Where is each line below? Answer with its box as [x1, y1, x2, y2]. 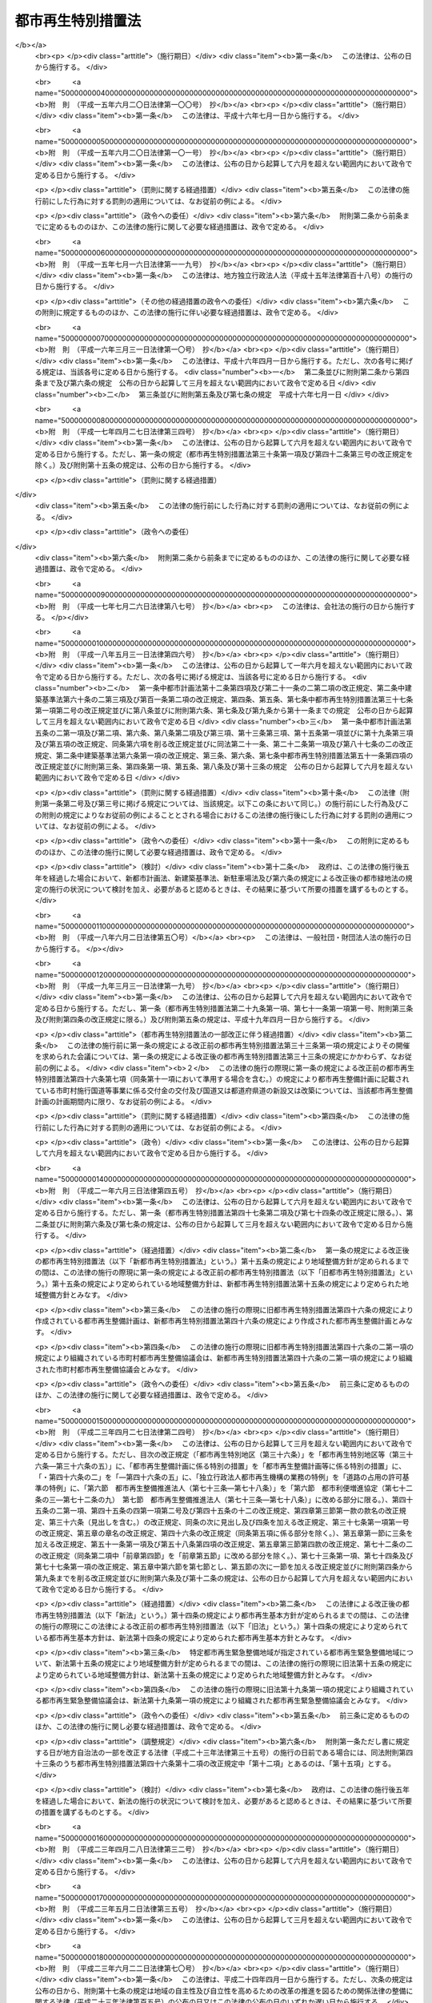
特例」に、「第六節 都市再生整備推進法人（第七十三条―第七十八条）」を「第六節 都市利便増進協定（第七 [48, 1483, 399, 1493]
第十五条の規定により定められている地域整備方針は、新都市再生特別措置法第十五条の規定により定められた [52, 1279, 402, 1288]
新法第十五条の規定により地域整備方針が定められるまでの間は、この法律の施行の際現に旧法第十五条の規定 [54, 1658, 406, 1668]
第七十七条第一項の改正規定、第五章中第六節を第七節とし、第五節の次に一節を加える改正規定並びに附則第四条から [34, 1562, 414, 1572]
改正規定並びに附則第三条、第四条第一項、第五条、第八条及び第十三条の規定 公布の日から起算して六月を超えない [34, 761, 414, 771]
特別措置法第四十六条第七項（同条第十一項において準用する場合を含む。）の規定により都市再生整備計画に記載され [34, 1074, 410, 1084]
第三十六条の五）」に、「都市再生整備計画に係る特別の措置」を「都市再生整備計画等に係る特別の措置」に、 [55, 1461, 406, 1470]
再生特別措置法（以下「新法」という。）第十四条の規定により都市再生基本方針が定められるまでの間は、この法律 [41, 1610, 410, 1620]
